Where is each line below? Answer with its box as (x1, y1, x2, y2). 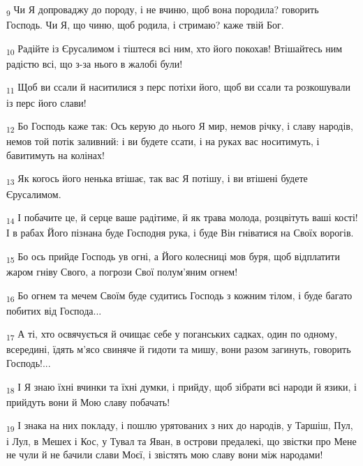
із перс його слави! (6, 95, 87, 110)
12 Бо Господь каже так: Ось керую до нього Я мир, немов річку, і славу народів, (6, 119, 353, 135)
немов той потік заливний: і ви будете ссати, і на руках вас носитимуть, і (6, 134, 320, 149)
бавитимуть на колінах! (6, 147, 105, 162)
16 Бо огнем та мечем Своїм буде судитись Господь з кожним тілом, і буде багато (6, 287, 353, 304)
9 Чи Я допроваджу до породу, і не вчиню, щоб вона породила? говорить (6, 2, 319, 18)
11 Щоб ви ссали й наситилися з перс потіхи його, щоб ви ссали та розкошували (6, 80, 350, 96)
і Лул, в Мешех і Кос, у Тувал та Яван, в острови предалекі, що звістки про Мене (6, 433, 357, 448)
